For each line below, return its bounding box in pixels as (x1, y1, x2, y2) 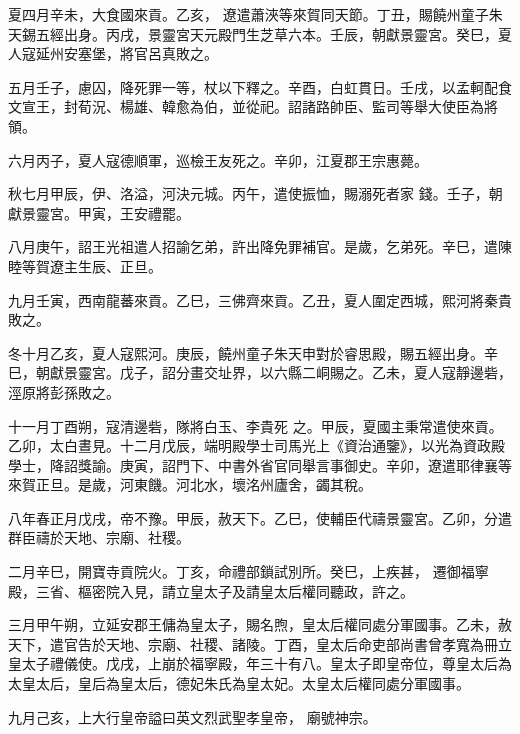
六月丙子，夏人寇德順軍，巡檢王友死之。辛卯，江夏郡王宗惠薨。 (8, 149, 428, 170)
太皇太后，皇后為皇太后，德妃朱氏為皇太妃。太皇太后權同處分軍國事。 (8, 673, 470, 694)
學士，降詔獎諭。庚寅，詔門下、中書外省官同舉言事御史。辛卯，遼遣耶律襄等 (8, 454, 512, 475)
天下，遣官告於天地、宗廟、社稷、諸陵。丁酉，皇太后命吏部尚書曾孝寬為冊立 (8, 633, 512, 654)
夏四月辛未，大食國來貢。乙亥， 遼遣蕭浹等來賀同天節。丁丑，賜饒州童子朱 (8, 4, 503, 24)
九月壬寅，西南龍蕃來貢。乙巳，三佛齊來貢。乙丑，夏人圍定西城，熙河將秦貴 (8, 289, 512, 310)
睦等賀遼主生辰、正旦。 (8, 255, 162, 276)
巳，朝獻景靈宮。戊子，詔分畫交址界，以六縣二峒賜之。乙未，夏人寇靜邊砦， (8, 362, 512, 383)
